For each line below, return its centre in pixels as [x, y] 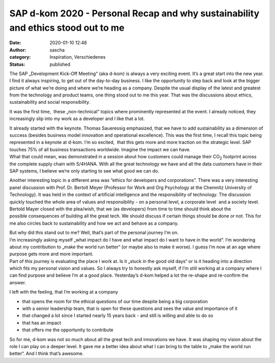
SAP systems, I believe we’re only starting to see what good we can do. [84, 171]
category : [20, 57]
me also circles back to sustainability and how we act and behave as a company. [94, 223]
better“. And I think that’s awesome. [47, 354]
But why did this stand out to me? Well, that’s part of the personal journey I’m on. [94, 233]
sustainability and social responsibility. [50, 102]
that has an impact [42, 323]
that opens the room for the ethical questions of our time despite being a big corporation [115, 301]
